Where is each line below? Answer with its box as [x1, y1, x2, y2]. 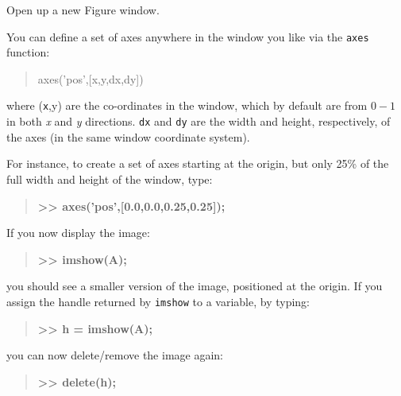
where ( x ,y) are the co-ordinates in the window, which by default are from [6, 97, 368, 114]
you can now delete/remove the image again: [6, 347, 223, 363]
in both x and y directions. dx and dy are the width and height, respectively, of [6, 113, 391, 130]
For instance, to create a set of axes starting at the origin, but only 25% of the [6, 155, 389, 172]
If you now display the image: [6, 224, 150, 241]
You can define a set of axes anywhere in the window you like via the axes [6, 28, 369, 45]
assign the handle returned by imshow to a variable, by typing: [6, 293, 310, 309]
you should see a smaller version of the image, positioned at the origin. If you [6, 278, 383, 294]
